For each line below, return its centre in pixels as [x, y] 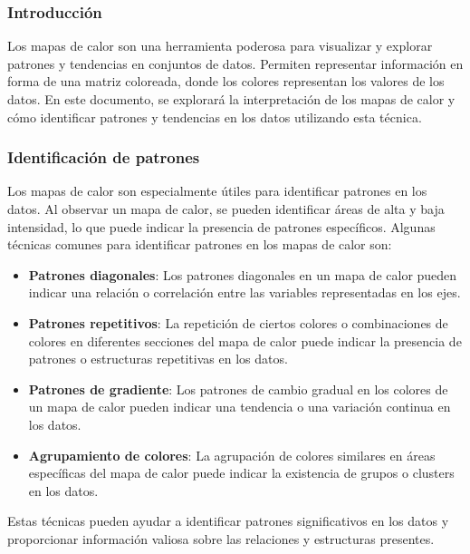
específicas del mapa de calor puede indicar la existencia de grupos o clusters [241, 473]
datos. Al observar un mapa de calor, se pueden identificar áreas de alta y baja [226, 209]
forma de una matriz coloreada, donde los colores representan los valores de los [226, 81]
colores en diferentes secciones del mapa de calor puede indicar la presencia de [245, 340]
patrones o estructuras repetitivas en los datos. [158, 359]
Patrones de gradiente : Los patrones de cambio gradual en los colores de [238, 389]
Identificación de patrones [104, 157]
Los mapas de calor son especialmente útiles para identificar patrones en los [217, 191]
